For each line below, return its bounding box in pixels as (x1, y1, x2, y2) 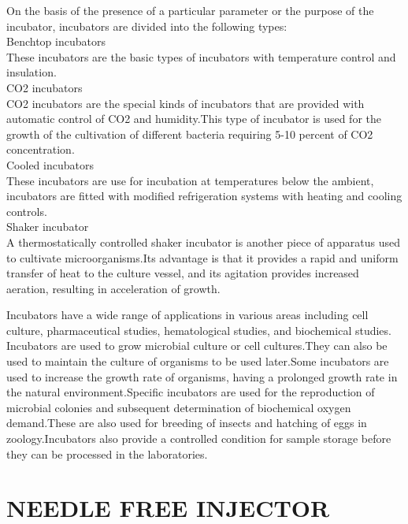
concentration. (6, 141, 75, 158)
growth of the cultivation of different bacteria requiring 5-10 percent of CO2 (6, 125, 373, 142)
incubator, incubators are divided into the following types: (6, 17, 287, 34)
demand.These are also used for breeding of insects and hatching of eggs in (6, 414, 367, 431)
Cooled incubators (6, 156, 94, 173)
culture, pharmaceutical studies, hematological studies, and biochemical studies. (6, 321, 391, 338)
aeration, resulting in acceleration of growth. (6, 280, 221, 296)
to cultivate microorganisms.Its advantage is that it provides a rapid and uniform (6, 249, 399, 266)
